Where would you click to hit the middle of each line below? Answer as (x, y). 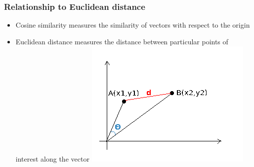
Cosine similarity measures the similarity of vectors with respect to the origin (133, 25)
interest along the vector (52, 159)
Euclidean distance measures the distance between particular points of (122, 41)
